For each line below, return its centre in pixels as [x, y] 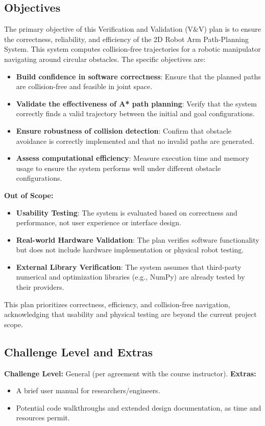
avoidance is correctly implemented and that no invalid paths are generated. [135, 141]
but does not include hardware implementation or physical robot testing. [130, 250]
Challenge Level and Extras [79, 352]
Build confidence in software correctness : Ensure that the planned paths [138, 76]
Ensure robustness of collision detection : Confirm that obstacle [124, 130]
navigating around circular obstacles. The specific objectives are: [105, 59]
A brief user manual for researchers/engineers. [88, 390]
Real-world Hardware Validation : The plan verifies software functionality [138, 239]
